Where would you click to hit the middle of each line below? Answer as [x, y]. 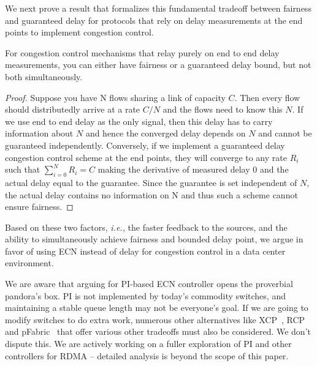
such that [23, 169]
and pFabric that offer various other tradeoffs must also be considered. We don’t [158, 331]
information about [39, 133]
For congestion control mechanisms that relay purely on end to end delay [142, 52]
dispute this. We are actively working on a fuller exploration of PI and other [148, 344]
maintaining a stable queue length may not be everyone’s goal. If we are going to [157, 308]
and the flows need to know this [223, 109]
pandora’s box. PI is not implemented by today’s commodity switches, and [145, 295]
